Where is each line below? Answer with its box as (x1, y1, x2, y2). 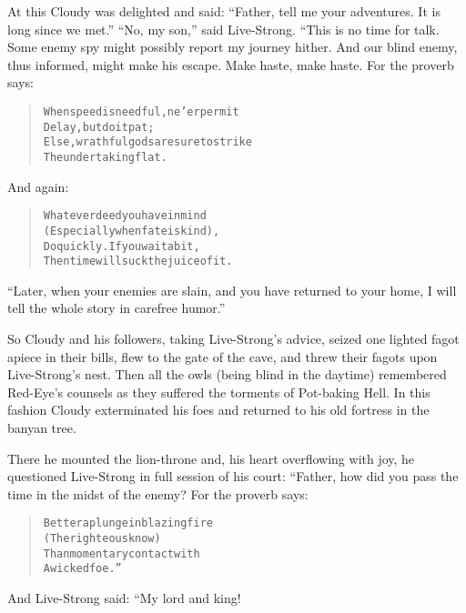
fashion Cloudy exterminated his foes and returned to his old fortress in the (7, 400, 430, 419)
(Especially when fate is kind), (43, 224, 220, 237)
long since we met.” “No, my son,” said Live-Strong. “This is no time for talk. (7, 19, 440, 38)
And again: (7, 176, 69, 196)
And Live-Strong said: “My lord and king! (7, 588, 241, 607)
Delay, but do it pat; (43, 120, 155, 134)
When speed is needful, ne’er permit (43, 105, 239, 118)
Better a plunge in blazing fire (43, 517, 213, 530)
